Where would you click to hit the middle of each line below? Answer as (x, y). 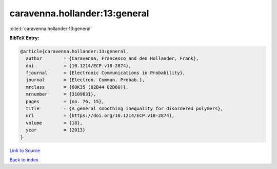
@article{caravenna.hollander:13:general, (74, 51)
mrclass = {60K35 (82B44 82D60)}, (77, 87)
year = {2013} (56, 130)
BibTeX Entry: (24, 38)
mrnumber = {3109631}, (61, 94)
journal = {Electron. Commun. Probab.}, (85, 80)
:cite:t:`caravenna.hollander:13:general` (51, 29)
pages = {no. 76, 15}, (65, 101)
